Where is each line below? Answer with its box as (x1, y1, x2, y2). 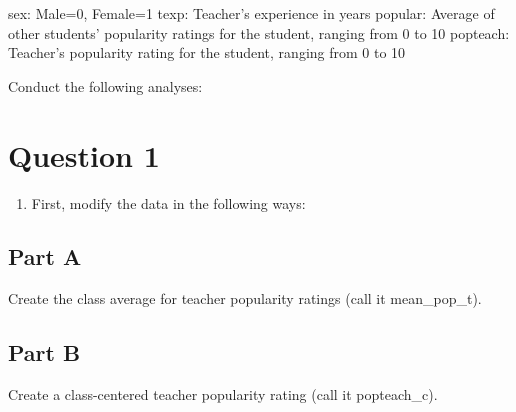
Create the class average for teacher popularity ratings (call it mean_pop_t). (8, 288, 482, 309)
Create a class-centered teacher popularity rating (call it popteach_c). (8, 384, 438, 405)
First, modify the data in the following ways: (31, 192, 306, 213)
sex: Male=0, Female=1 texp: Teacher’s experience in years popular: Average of (8, 3, 495, 23)
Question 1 (8, 134, 160, 175)
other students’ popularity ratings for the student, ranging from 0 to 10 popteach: (8, 22, 510, 43)
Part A (8, 241, 82, 272)
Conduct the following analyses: (8, 75, 203, 96)
